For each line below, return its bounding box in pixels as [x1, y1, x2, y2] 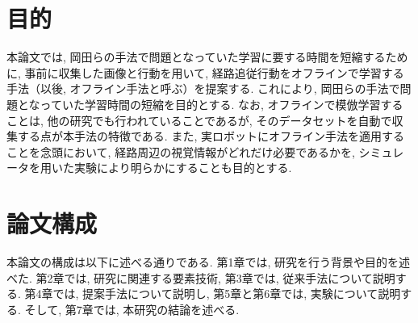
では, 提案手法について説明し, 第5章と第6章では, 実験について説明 [52, 285, 401, 302]
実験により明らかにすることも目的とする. [73, 159, 292, 176]
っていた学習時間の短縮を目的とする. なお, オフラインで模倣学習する [40, 95, 403, 112]
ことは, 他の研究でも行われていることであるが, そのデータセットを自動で [6, 111, 392, 128]
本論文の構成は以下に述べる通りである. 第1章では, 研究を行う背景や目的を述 [6, 254, 410, 270]
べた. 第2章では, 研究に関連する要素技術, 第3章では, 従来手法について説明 [6, 269, 395, 286]
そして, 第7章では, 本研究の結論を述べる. [24, 300, 240, 317]
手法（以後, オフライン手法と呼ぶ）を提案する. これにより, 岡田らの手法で [6, 80, 400, 97]
